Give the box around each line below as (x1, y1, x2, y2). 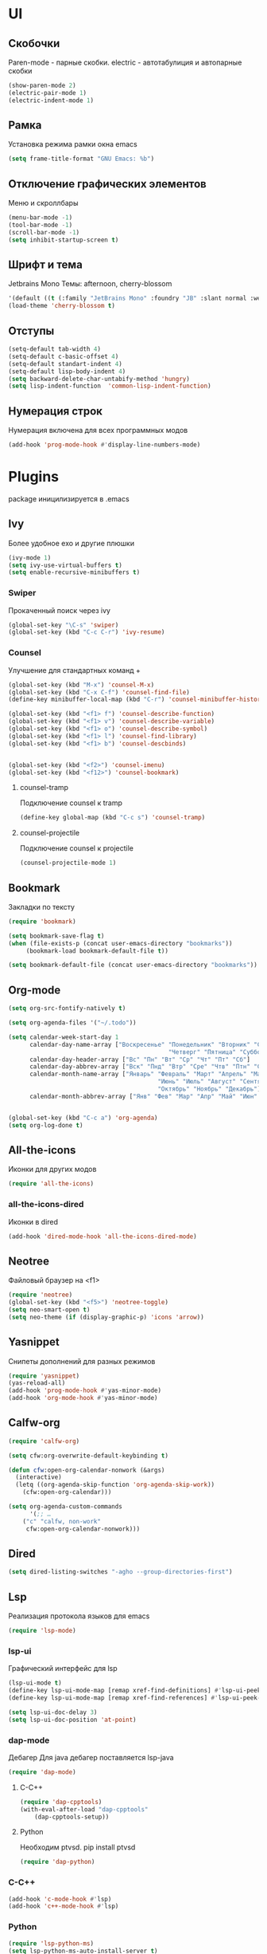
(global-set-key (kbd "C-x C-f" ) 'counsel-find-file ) (8, 688, 191, 696)
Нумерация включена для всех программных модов (8, 426, 188, 435)
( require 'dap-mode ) (8, 1767, 77, 1776)
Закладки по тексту (8, 902, 75, 911)
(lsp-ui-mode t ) (8, 1679, 62, 1687)
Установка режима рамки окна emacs (8, 140, 137, 149)
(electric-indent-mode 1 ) (8, 96, 94, 104)
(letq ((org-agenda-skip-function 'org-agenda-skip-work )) (15, 1480, 215, 1489)
